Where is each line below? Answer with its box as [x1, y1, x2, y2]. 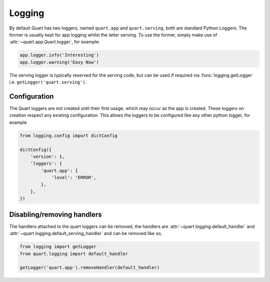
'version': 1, [30, 153, 65, 159]
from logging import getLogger [19, 244, 97, 249]
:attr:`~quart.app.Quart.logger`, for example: [9, 39, 100, 45]
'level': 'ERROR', [51, 175, 97, 180]
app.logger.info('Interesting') [19, 52, 99, 58]
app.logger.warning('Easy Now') [19, 59, 99, 65]
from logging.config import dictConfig [19, 132, 117, 138]
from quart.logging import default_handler [19, 250, 128, 256]
